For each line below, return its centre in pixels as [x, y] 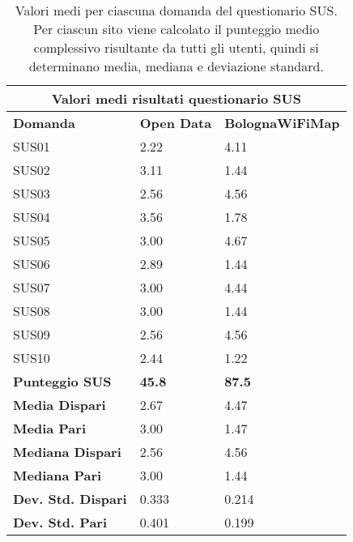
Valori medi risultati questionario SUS [176, 98]
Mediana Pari [57, 475]
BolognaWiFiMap [282, 123]
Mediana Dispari [67, 452]
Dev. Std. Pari [60, 522]
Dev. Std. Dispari [70, 499]
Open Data [176, 123]
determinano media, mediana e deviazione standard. [176, 66]
